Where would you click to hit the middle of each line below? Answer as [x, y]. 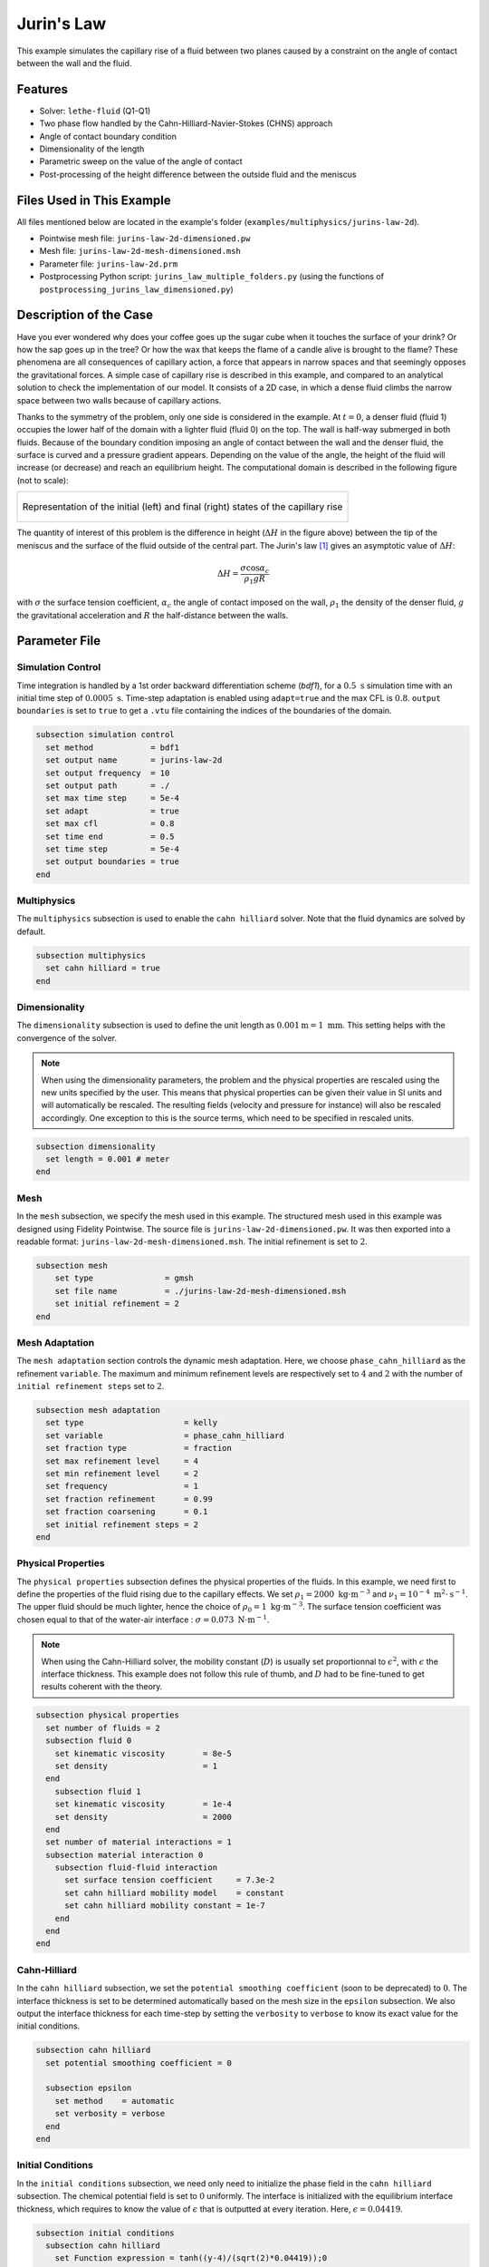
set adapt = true [113, 811]
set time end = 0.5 [110, 836]
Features [42, 89]
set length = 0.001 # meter [108, 1159]
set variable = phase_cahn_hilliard [165, 1435]
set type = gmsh [124, 1278]
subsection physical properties [108, 1715]
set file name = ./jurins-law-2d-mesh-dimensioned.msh [201, 1291]
